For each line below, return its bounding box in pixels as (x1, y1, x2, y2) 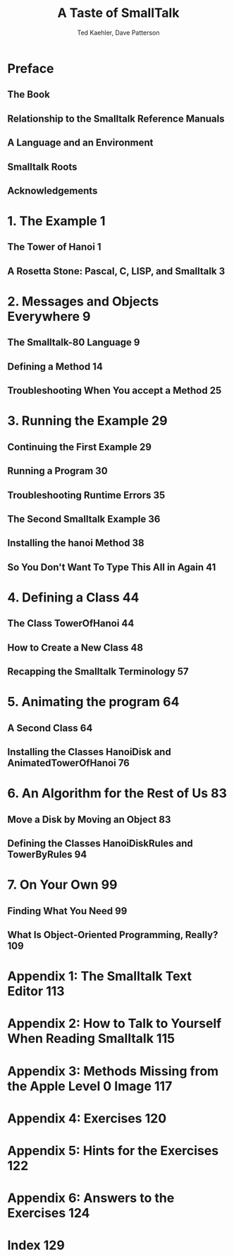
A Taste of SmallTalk (57, 5, 180, 21)
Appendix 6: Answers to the (7, 1190, 175, 1206)
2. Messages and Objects (7, 293, 159, 310)
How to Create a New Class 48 (7, 641, 143, 653)
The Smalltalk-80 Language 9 (7, 337, 140, 349)
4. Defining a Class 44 (7, 589, 140, 605)
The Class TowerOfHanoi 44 (7, 617, 135, 630)
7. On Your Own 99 (7, 877, 118, 893)
